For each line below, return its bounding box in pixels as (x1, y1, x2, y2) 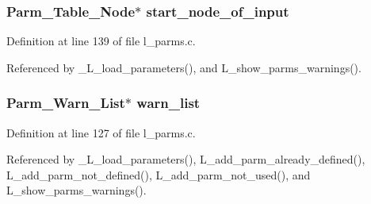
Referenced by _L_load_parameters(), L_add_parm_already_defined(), (6, 151, 365, 167)
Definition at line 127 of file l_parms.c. (6, 124, 196, 140)
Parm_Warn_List (6, 93, 125, 113)
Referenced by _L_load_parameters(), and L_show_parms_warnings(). (6, 59, 361, 75)
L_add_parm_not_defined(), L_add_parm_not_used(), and (6, 166, 311, 183)
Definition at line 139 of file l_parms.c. (6, 33, 196, 49)
